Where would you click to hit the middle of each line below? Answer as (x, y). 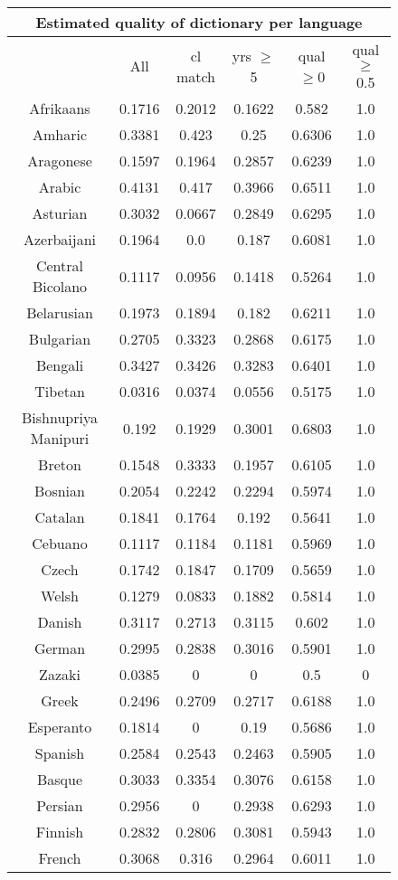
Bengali (60, 365)
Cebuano (60, 543)
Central (60, 265)
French (60, 858)
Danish (60, 622)
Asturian (60, 213)
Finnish (60, 832)
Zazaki (60, 674)
